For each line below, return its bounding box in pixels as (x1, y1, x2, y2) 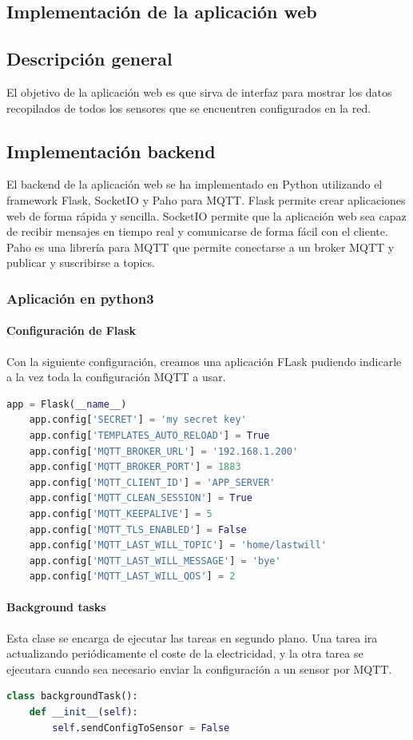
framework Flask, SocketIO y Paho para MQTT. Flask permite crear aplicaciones (6, 191, 406, 208)
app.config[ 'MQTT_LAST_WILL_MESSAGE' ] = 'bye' (29, 555, 281, 567)
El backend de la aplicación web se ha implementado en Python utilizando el (6, 176, 383, 193)
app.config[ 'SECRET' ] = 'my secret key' (29, 414, 247, 426)
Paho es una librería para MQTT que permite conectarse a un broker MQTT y (6, 238, 395, 255)
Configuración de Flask (6, 322, 136, 339)
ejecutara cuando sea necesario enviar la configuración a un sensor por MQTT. (6, 660, 392, 677)
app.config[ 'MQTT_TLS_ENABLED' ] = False (29, 523, 247, 535)
